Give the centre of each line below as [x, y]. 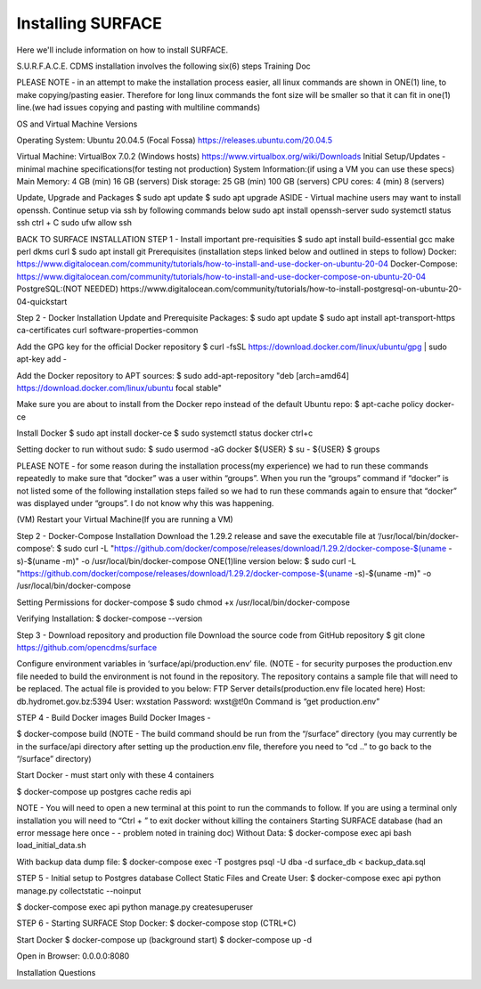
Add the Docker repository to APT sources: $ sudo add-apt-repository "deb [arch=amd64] [183, 375]
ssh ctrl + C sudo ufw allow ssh [74, 223]
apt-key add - [41, 359]
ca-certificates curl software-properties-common [107, 331]
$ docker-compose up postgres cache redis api [104, 791]
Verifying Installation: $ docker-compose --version [110, 618]
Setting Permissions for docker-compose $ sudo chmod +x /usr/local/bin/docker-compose [183, 602]
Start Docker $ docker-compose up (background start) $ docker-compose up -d [164, 939]
